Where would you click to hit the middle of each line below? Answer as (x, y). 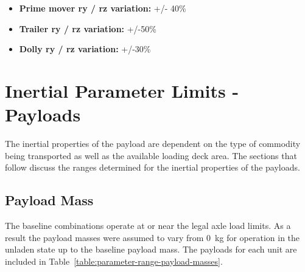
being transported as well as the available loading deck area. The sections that (151, 155)
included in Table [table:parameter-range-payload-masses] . (114, 261)
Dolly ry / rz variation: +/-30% (85, 49)
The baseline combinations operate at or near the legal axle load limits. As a (148, 226)
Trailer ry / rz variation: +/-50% (88, 28)
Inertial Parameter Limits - (122, 90)
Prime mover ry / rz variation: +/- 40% (103, 8)
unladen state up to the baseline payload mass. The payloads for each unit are (151, 249)
